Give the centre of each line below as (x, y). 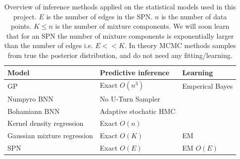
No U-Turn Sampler (130, 98)
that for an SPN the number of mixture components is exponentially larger (120, 35)
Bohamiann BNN (34, 111)
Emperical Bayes (208, 85)
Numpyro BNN (30, 98)
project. (25, 16)
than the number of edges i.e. (48, 45)
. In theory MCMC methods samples (180, 45)
